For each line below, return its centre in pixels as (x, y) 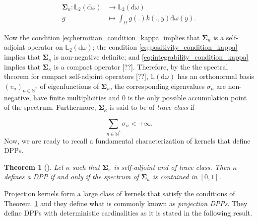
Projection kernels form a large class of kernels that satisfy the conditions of (120, 193)
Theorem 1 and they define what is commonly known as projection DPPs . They (126, 203)
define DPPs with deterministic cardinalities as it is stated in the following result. (128, 213)
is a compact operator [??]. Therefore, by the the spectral (141, 66)
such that (86, 167)
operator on (45, 47)
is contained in (175, 177)
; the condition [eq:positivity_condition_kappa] (165, 47)
